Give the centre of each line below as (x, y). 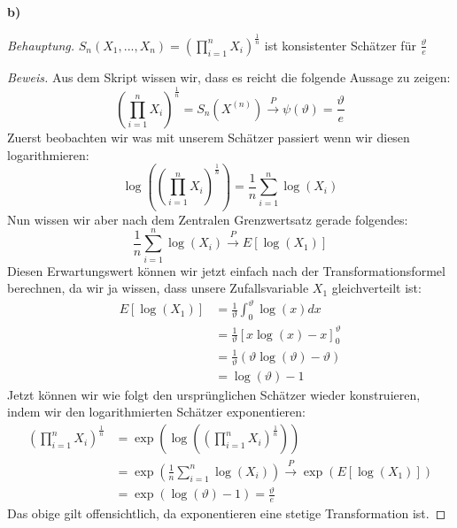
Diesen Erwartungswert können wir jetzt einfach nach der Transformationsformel (226, 270)
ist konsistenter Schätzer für (340, 45)
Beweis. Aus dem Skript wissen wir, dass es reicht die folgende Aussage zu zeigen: (229, 77)
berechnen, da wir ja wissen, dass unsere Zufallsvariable (158, 288)
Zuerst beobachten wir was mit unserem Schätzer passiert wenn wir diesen (209, 137)
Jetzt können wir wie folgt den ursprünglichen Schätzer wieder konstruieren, (214, 394)
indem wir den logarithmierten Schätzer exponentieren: (156, 412)
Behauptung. (41, 45)
